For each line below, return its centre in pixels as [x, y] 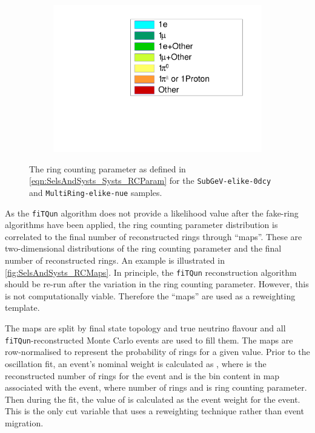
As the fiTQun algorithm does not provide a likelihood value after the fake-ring [152, 213]
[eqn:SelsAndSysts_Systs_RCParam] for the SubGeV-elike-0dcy [150, 181]
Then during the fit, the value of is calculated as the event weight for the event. [153, 399]
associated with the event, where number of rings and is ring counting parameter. [156, 387]
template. [22, 308]
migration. [24, 422]
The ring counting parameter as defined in [108, 168]
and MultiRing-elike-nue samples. [96, 192]
